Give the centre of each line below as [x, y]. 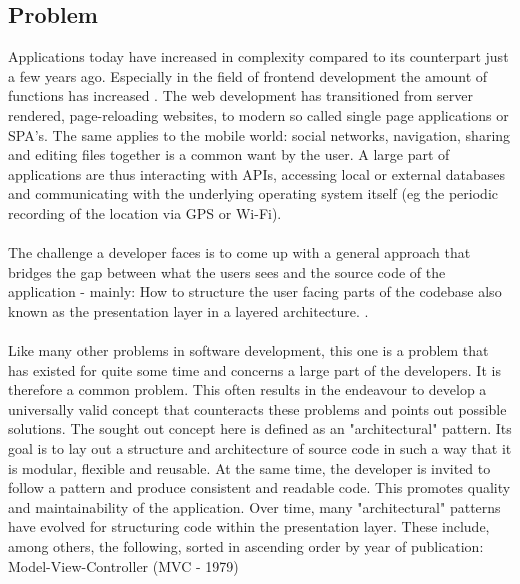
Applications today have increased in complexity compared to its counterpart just [258, 56]
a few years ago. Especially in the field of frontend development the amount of [248, 75]
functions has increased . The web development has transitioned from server [240, 95]
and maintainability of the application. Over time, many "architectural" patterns [254, 506]
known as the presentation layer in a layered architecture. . [188, 310]
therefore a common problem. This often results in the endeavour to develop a [247, 389]
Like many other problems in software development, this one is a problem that [248, 350]
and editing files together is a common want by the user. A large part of [229, 154]
